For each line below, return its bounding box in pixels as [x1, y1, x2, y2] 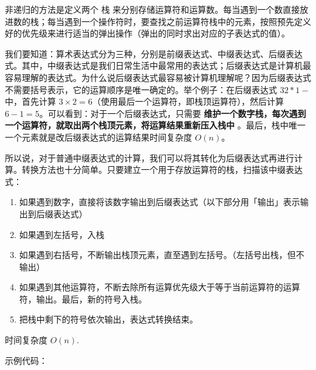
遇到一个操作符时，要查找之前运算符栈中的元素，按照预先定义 [64, 15, 311, 27]
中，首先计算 [5, 95, 56, 108]
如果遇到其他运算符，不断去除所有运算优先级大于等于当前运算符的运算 [19, 281, 300, 293]
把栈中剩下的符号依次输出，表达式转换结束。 [19, 313, 198, 326]
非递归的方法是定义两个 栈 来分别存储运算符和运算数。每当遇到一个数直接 [5, 3, 300, 15]
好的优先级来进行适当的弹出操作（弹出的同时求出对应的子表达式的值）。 [5, 27, 290, 40]
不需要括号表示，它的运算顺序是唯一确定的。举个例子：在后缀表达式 [5, 83, 277, 96]
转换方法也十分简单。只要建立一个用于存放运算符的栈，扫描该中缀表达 [21, 163, 303, 176]
